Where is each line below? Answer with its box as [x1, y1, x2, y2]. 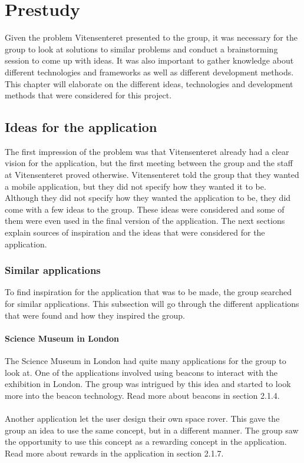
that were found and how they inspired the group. [5, 309, 185, 321]
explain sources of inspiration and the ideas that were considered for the [5, 226, 265, 239]
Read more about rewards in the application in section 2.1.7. [5, 447, 224, 459]
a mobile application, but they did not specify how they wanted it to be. [5, 180, 266, 192]
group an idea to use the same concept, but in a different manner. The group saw [5, 424, 299, 436]
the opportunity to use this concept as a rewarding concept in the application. [5, 435, 287, 448]
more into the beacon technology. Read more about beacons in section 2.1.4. [5, 389, 280, 401]
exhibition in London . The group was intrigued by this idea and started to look [5, 378, 291, 390]
